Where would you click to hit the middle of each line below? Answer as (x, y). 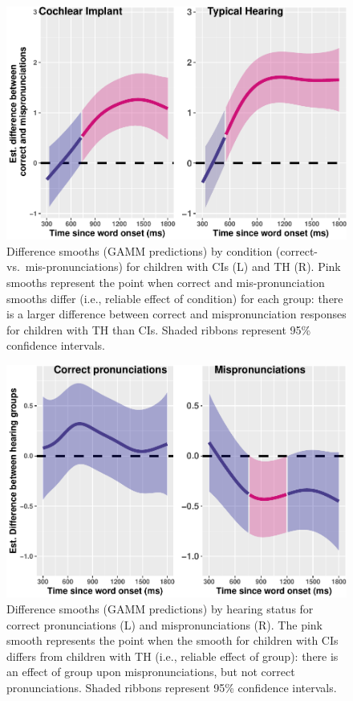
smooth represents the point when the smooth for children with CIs (172, 640)
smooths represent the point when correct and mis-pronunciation (166, 282)
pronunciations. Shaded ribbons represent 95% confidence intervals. (172, 687)
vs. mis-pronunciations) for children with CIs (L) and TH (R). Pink (174, 266)
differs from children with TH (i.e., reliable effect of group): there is (172, 656)
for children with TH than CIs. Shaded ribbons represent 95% (159, 329)
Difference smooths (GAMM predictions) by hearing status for (160, 609)
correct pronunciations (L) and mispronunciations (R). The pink (164, 624)
